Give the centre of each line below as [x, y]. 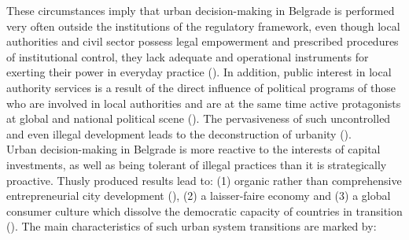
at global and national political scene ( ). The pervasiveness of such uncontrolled [199, 118]
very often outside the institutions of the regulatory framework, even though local [203, 26]
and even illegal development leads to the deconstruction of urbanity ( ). [179, 133]
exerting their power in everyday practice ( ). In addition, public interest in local [199, 72]
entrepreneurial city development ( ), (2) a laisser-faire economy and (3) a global [199, 196]
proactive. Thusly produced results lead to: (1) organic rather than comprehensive [204, 180]
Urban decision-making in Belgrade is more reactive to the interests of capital [193, 149]
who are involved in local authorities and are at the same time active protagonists [204, 103]
